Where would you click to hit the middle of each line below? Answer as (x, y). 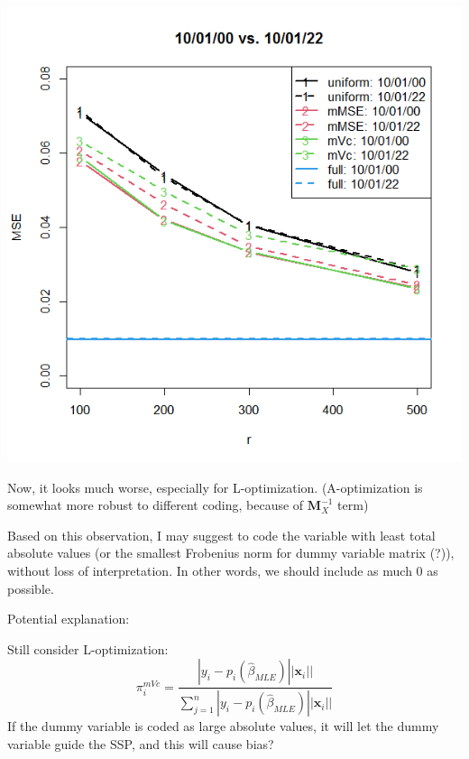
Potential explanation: (69, 619)
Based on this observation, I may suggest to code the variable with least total (221, 535)
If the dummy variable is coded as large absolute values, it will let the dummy (223, 726)
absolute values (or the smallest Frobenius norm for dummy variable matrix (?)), (231, 553)
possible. (31, 588)
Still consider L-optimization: (88, 648)
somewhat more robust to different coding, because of (156, 505)
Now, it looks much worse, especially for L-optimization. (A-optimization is (215, 487)
